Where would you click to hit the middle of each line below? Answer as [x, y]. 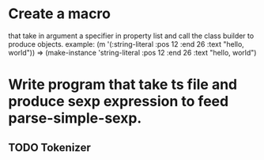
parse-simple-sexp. [75, 118]
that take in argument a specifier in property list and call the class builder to [131, 36]
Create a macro [59, 14]
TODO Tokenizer [49, 147]
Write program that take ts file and [123, 85]
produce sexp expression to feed [119, 102]
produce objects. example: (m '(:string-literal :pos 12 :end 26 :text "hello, [126, 44]
